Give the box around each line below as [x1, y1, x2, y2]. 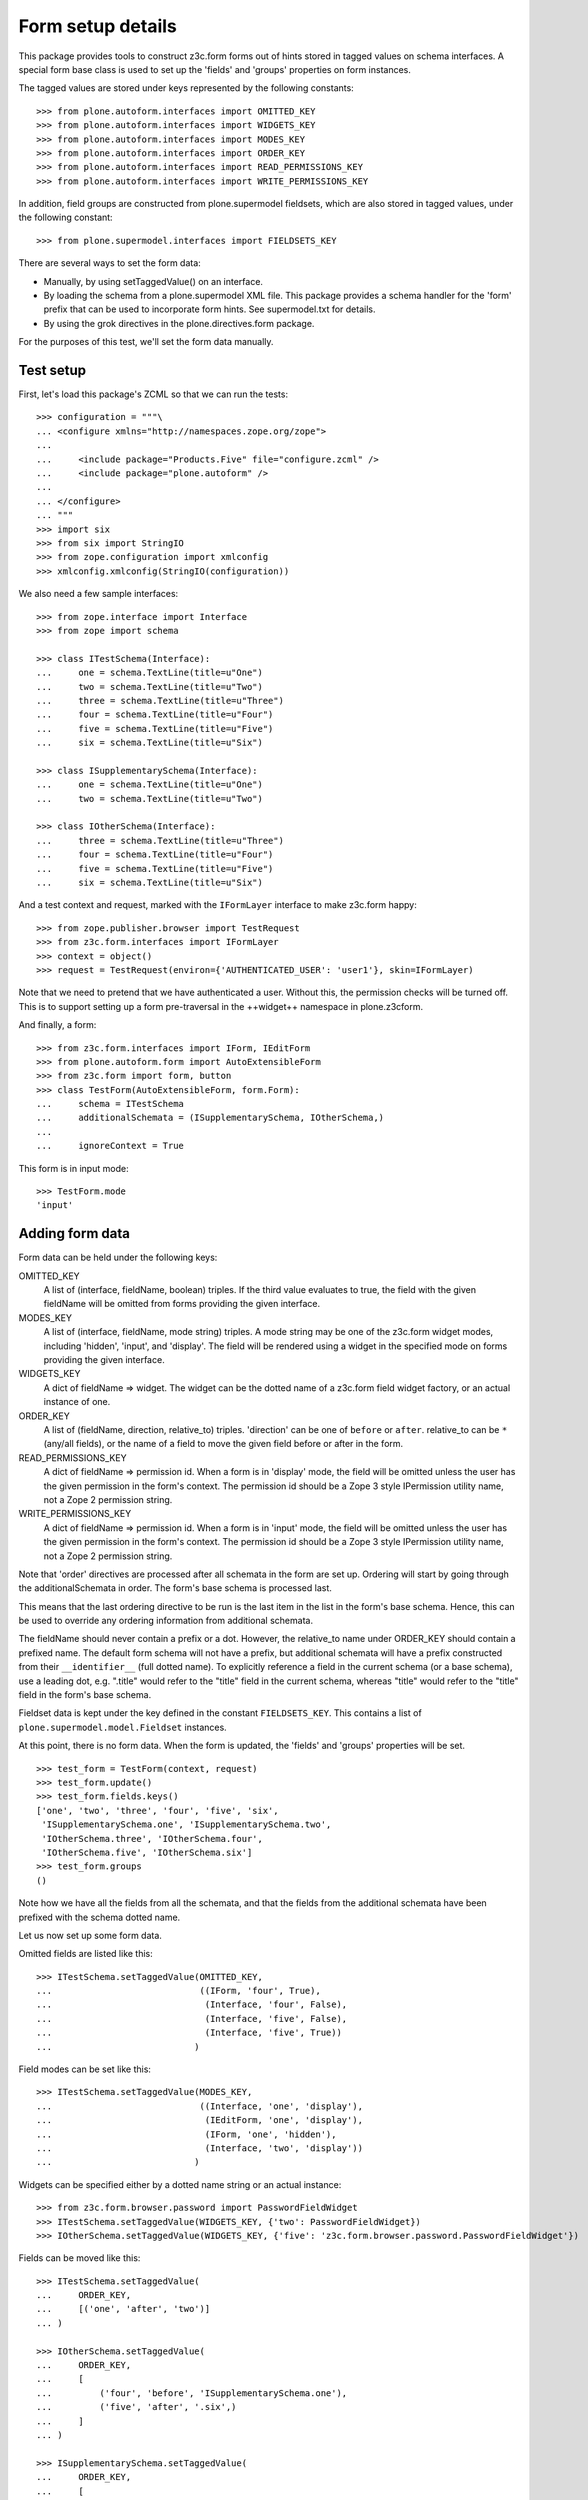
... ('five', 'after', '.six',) [36, 2401, 237, 2413]
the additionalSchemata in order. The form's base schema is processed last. [18, 1582, 332, 1594]
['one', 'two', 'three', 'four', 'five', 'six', [36, 1805, 279, 1816]
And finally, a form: [18, 1019, 97, 1031]
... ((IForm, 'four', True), [36, 1985, 322, 1997]
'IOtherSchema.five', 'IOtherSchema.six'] [41, 1846, 253, 1858]
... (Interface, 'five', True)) [36, 2027, 342, 2039]
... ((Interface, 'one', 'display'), [36, 2100, 364, 2112]
